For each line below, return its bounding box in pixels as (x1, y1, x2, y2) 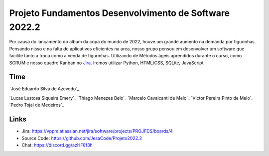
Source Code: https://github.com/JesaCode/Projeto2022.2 (21, 135, 142, 141)
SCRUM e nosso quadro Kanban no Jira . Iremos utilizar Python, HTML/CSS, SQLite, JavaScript (9, 60, 204, 66)
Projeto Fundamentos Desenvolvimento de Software (9, 7, 230, 18)
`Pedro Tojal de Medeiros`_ (9, 102, 64, 108)
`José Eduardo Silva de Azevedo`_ (9, 86, 80, 92)
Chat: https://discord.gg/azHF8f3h (21, 142, 93, 148)
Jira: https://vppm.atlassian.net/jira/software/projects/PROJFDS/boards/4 (21, 128, 173, 134)
